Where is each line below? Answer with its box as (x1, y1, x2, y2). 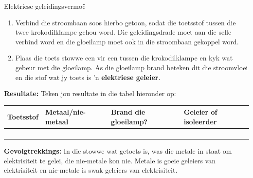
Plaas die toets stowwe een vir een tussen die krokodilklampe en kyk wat (15, 53, 233, 63)
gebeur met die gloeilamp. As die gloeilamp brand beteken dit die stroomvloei (15, 62, 248, 72)
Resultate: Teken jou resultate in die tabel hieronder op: (4, 88, 176, 99)
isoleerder (183, 116, 217, 126)
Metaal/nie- (45, 107, 86, 117)
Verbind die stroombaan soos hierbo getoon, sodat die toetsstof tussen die (15, 17, 236, 27)
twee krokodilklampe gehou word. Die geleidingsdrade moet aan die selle (15, 27, 232, 37)
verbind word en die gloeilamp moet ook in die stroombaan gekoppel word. (15, 36, 239, 46)
